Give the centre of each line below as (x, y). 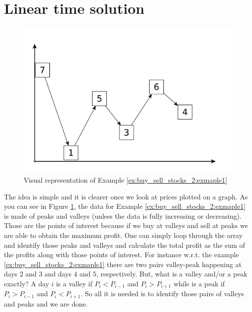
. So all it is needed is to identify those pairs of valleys (162, 293)
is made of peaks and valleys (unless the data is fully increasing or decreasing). (123, 215)
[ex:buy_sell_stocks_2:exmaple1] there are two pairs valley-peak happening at (123, 264)
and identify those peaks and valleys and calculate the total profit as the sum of (125, 245)
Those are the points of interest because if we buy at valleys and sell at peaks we (126, 225)
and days (58, 274)
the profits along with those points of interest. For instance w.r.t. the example (122, 254)
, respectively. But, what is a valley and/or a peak (172, 274)
